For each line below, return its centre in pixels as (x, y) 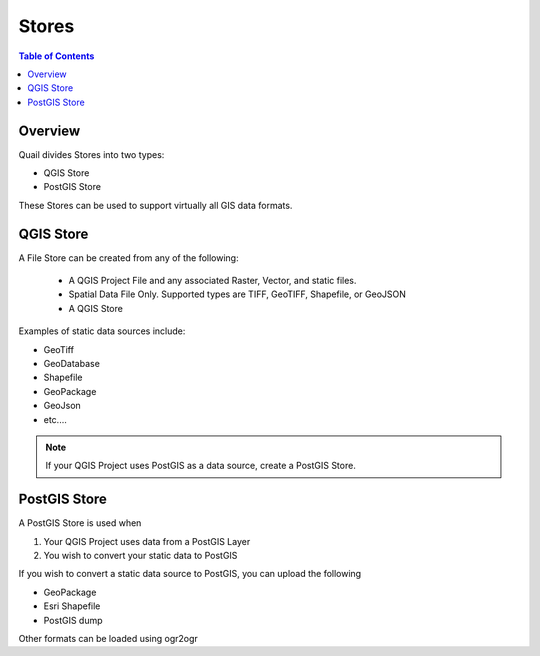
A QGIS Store (96, 308)
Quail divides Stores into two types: (91, 154)
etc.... (55, 419)
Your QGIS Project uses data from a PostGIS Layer (147, 541)
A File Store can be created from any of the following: (128, 257)
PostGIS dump (73, 620)
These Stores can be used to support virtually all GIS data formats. (155, 205)
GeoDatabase (71, 364)
